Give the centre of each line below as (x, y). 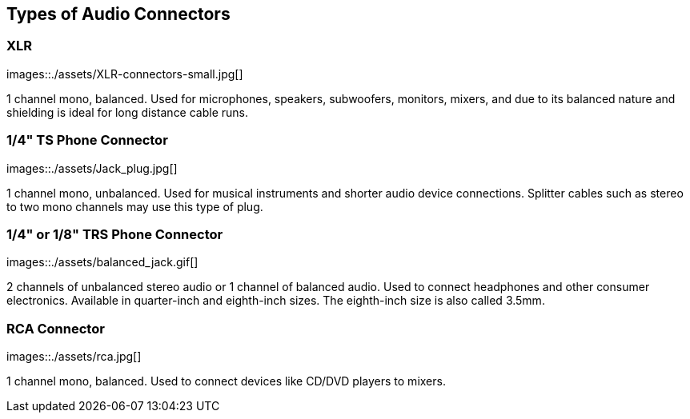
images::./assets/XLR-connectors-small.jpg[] (125, 74)
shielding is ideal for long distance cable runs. (128, 112)
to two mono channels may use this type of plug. (135, 206)
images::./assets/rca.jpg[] (74, 357)
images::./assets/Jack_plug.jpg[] (92, 168)
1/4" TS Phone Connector (87, 140)
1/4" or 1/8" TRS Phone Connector (115, 234)
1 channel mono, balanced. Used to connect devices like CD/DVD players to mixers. (226, 381)
